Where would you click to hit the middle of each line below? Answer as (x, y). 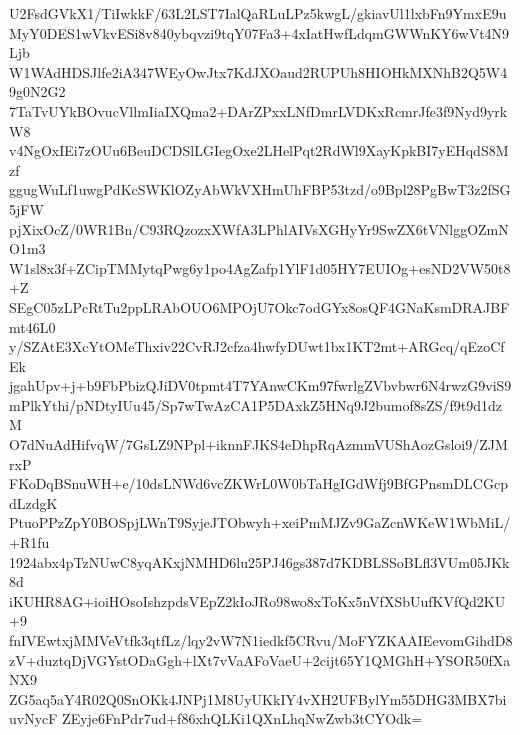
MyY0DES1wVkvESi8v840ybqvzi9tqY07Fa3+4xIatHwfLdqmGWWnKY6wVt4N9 (259, 32)
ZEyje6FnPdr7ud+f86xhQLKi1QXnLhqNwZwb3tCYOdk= (242, 718)
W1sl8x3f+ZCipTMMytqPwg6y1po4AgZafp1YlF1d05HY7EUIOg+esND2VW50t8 (260, 267)
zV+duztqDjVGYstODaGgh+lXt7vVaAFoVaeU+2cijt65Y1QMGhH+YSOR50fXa (260, 659)
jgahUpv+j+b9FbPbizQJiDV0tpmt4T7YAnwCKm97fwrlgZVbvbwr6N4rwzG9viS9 (260, 385)
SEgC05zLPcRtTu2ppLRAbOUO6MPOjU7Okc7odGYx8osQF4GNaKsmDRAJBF (259, 306)
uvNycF (33, 718)
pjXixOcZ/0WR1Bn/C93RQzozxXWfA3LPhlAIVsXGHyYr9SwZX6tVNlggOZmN (259, 228)
